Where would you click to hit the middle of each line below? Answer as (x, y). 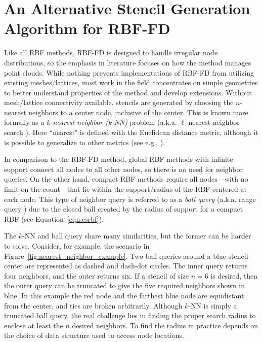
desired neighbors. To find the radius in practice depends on (165, 325)
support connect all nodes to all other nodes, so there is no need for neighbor (123, 169)
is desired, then (234, 275)
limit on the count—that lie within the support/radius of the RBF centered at (125, 189)
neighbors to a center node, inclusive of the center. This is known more (138, 112)
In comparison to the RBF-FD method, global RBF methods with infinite (119, 159)
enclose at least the (34, 325)
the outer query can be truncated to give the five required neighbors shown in (125, 285)
